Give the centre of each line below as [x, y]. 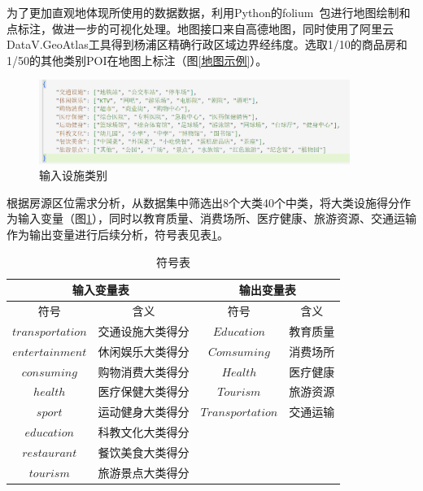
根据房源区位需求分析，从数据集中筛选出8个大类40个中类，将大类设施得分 [203, 202]
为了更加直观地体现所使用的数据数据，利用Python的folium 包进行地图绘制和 [209, 12]
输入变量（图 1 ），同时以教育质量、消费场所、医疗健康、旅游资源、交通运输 [217, 218]
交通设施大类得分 [144, 330]
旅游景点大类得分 [144, 472]
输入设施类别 [73, 175]
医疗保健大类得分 [144, 391]
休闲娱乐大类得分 [144, 351]
